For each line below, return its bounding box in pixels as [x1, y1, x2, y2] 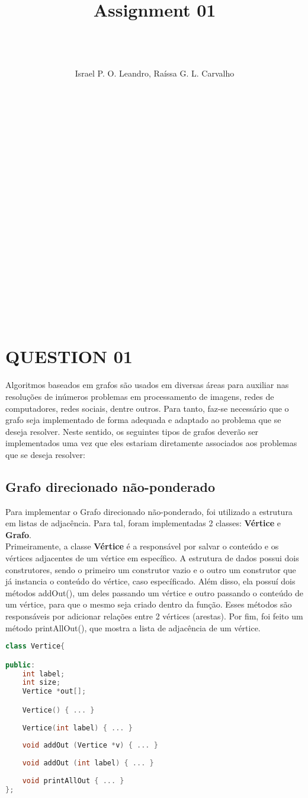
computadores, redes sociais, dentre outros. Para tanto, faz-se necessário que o [5, 402, 289, 414]
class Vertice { [5, 642, 65, 651]
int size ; [22, 678, 61, 687]
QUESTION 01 [5, 344, 133, 368]
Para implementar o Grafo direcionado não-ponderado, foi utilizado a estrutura [5, 505, 293, 517]
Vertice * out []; [22, 687, 86, 696]
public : [5, 660, 36, 669]
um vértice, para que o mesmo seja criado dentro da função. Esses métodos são [5, 598, 292, 611]
